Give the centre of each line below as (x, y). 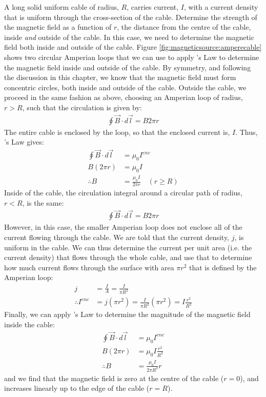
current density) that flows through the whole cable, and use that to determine (128, 257)
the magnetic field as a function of (58, 27)
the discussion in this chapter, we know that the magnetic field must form (120, 77)
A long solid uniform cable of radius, (62, 7)
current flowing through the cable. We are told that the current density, (117, 237)
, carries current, (153, 7)
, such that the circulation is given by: (82, 107)
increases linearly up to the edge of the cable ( (77, 388)
